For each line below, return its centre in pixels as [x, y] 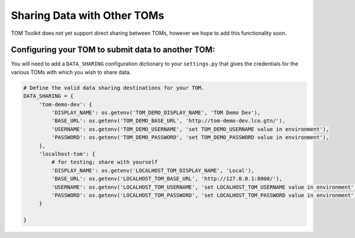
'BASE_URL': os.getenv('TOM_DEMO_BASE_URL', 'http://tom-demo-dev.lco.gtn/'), [168, 121]
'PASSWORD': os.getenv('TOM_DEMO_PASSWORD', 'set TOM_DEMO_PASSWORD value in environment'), [190, 138]
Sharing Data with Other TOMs [88, 15]
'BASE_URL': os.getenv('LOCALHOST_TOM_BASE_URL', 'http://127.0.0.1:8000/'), [167, 179]
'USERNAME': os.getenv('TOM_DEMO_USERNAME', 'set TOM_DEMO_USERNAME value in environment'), [190, 129]
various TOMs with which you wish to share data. [71, 72]
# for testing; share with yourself [104, 162]
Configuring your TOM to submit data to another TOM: [113, 50]
